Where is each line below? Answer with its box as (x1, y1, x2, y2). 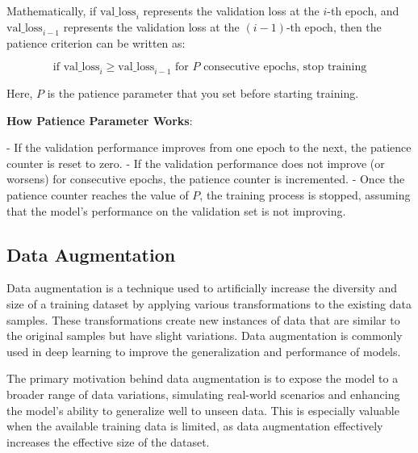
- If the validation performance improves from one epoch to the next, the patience (6, 139, 412, 156)
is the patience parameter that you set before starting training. (47, 84, 359, 101)
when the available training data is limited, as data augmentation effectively (6, 417, 383, 434)
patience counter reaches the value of (6, 186, 189, 203)
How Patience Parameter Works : (6, 111, 193, 128)
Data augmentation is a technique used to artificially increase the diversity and (6, 279, 398, 296)
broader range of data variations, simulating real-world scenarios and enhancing (6, 385, 400, 402)
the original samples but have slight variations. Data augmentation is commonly (6, 327, 403, 344)
